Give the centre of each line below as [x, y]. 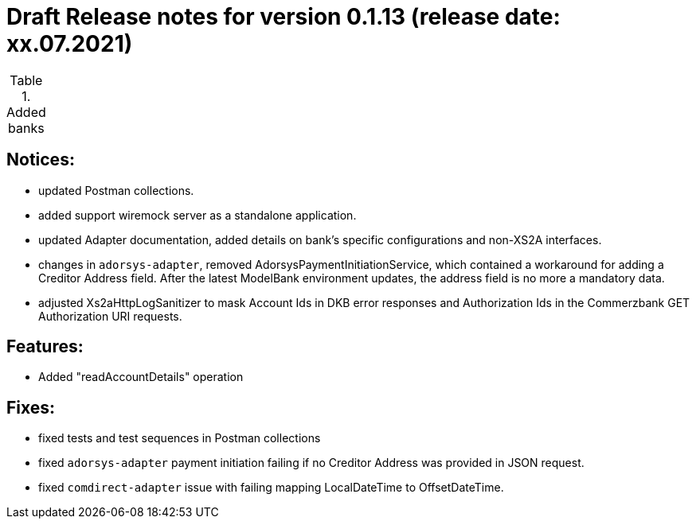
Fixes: [31, 407]
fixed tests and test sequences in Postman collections [180, 438]
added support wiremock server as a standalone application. [197, 215]
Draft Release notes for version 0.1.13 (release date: [283, 17]
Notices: [41, 160]
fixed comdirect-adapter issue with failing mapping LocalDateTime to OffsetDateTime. [271, 488]
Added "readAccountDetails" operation [141, 377]
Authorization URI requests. [110, 316]
